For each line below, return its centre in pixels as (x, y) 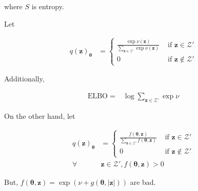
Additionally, (24, 79)
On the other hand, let (40, 115)
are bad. (143, 182)
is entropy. (48, 6)
